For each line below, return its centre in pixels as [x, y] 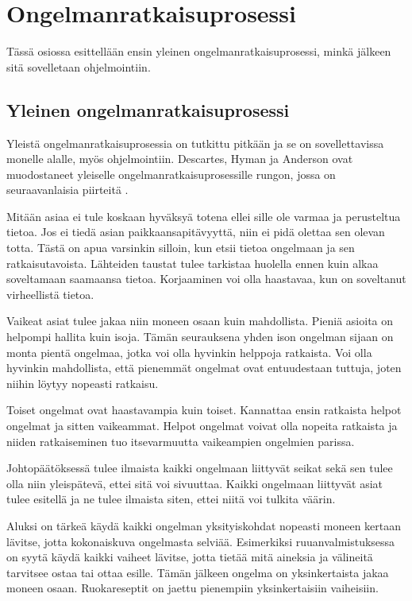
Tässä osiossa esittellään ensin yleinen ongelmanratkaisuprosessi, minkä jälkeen [199, 51]
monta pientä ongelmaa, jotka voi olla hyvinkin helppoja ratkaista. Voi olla [189, 352]
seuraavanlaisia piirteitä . [67, 190]
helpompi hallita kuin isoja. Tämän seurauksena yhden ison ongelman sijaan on [200, 337]
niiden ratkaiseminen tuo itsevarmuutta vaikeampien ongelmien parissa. [181, 441]
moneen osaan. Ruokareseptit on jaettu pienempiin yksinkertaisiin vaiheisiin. [193, 588]
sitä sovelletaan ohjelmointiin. [79, 66]
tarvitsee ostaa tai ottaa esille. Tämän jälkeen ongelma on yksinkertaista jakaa [198, 572]
